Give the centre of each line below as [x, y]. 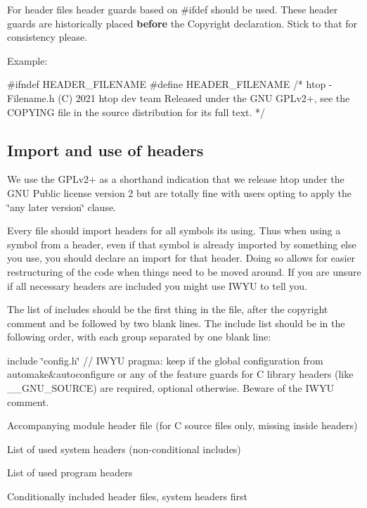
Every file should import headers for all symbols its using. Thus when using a [174, 230]
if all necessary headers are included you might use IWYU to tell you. [157, 285]
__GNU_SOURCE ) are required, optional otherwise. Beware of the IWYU [170, 388]
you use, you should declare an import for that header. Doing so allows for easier [181, 258]
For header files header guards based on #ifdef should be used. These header [173, 9]
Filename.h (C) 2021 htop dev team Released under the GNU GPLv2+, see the [179, 97]
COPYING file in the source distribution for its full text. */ [136, 112]
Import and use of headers [105, 150]
